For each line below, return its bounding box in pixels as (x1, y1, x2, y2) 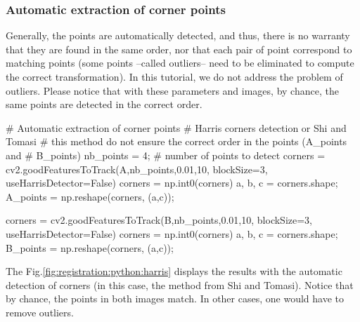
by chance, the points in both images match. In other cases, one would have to (6, 291, 344, 306)
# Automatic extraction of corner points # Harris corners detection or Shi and (6, 120, 347, 135)
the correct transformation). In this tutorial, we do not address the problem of (6, 69, 343, 83)
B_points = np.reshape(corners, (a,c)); (6, 240, 174, 255)
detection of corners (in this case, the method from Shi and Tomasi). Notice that (6, 277, 354, 292)
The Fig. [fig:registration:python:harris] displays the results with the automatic (6, 264, 342, 279)
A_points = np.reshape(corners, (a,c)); (6, 189, 174, 203)
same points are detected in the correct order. (6, 97, 202, 112)
